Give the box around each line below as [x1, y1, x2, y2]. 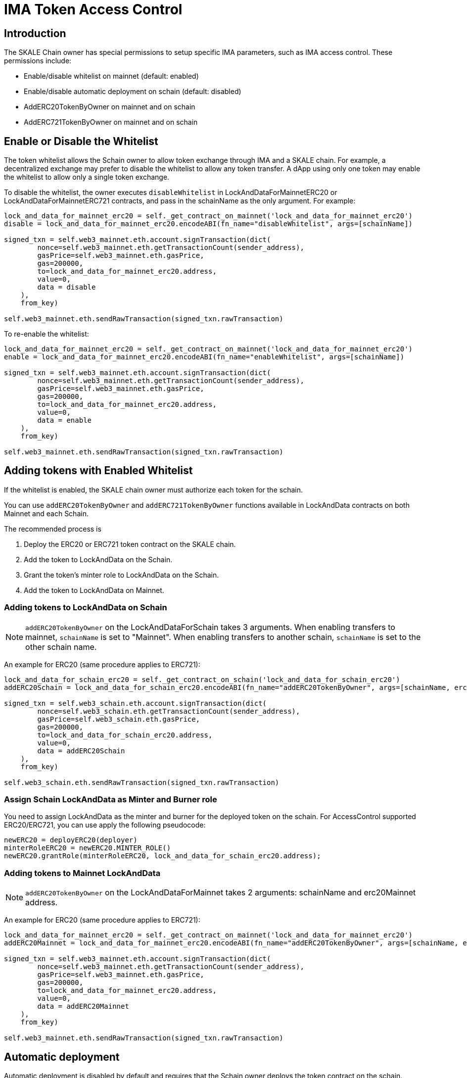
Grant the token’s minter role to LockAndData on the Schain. [24, 570, 219, 579]
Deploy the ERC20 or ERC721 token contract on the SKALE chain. [24, 539, 236, 548]
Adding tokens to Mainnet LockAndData [4, 868, 161, 878]
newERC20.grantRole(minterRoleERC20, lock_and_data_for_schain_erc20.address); [4, 852, 321, 860]
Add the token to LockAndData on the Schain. [24, 555, 173, 564]
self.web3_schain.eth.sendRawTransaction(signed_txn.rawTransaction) [4, 778, 280, 786]
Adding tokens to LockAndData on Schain [4, 602, 167, 613]
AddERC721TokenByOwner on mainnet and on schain [24, 118, 198, 127]
